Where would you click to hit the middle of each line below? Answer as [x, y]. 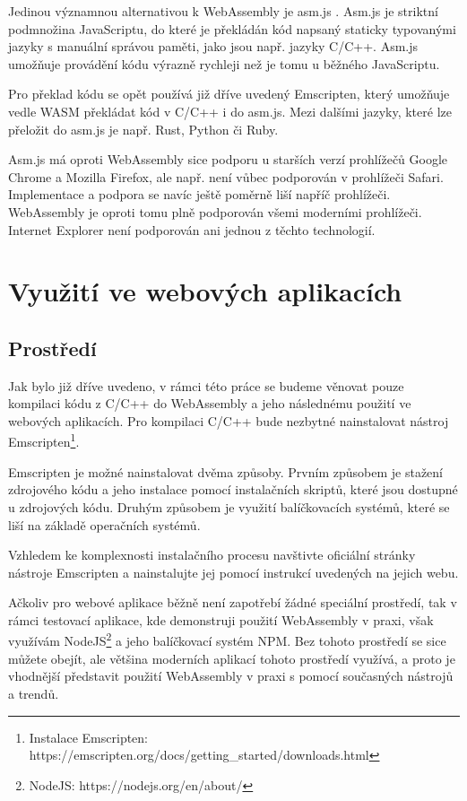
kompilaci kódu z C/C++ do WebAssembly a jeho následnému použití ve [210, 403]
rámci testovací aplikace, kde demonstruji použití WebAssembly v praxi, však [221, 619]
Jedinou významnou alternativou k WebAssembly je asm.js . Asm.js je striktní [223, 11]
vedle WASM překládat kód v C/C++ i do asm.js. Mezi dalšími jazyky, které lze [230, 111]
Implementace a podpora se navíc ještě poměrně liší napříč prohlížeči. [199, 194]
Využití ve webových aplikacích [205, 291]
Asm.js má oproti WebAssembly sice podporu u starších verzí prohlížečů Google [228, 159]
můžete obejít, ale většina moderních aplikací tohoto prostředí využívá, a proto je [232, 658]
